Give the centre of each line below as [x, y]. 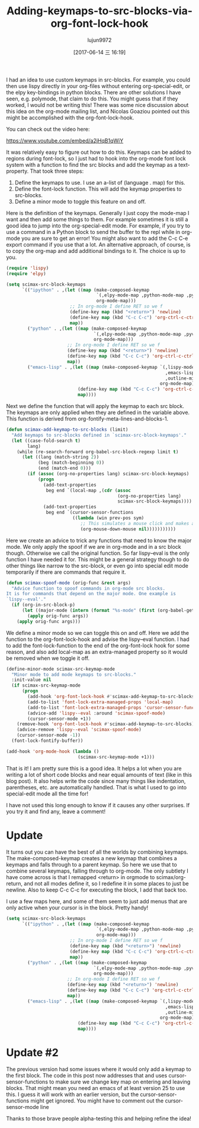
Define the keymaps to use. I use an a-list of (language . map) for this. [100, 182]
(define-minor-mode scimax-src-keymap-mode [61, 669]
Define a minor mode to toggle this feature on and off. [80, 201]
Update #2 [33, 1053]
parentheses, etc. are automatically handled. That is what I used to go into [97, 787]
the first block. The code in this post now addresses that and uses [87, 1075]
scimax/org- [171, 877]
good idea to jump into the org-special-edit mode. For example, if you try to [98, 225]
